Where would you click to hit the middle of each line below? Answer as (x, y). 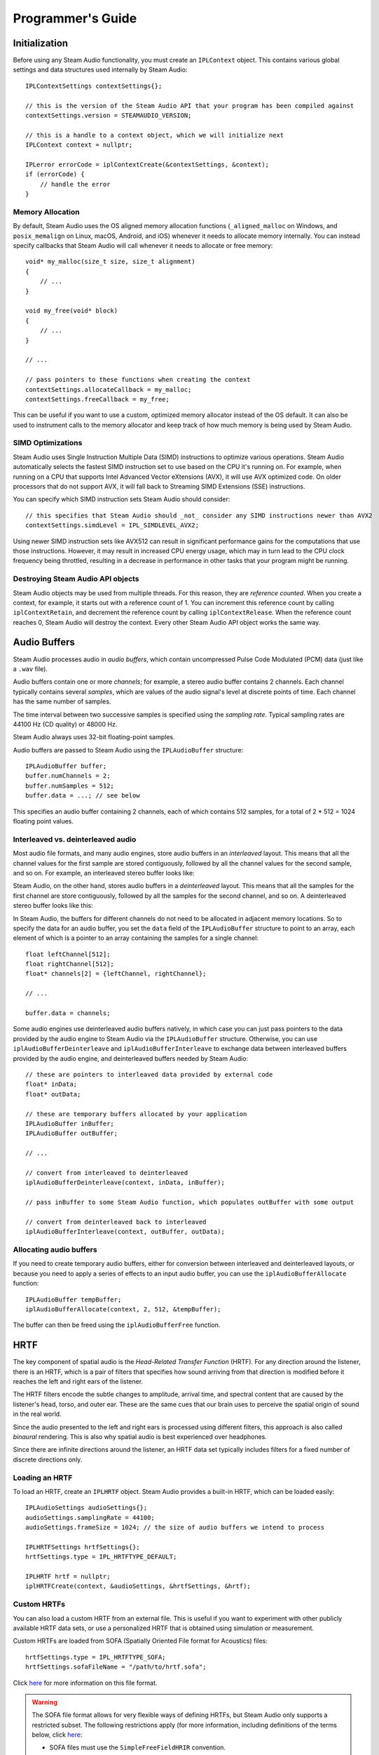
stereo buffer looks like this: (53, 906)
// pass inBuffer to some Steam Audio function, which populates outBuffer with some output (190, 1203)
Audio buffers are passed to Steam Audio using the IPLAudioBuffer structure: (128, 750)
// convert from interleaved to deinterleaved (107, 1173)
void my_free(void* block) (72, 311)
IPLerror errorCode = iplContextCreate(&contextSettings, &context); (147, 164)
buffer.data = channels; (68, 1013)
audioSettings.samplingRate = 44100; (90, 1517)
